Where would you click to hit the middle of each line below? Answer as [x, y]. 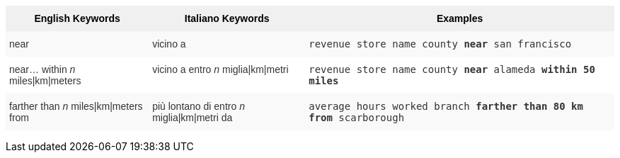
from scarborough [357, 118]
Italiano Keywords [227, 18]
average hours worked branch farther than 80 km [446, 106]
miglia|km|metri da [193, 118]
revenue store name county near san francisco [440, 44]
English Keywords [77, 18]
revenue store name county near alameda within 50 [452, 69]
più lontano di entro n [199, 106]
